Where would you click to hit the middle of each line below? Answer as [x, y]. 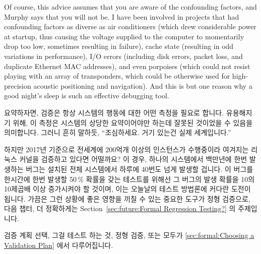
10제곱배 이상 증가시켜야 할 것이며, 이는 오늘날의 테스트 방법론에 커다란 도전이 [127, 189]
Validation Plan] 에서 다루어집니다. [59, 245]
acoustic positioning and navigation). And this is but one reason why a [143, 85]
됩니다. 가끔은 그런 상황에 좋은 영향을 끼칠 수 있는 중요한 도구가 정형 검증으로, [127, 198]
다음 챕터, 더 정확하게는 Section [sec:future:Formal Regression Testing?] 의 [120, 208]
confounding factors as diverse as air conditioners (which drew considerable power [130, 26]
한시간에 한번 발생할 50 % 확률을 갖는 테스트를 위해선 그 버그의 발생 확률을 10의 [129, 179]
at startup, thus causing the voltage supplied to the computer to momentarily [124, 36]
